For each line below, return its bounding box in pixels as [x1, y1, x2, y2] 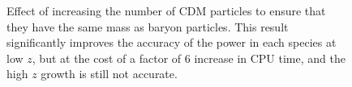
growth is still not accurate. [41, 65, 178, 82]
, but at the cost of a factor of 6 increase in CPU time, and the [32, 49, 346, 66]
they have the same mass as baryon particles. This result [6, 18, 289, 35]
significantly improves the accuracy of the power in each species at [6, 34, 337, 51]
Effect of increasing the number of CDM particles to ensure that [6, 2, 326, 19]
